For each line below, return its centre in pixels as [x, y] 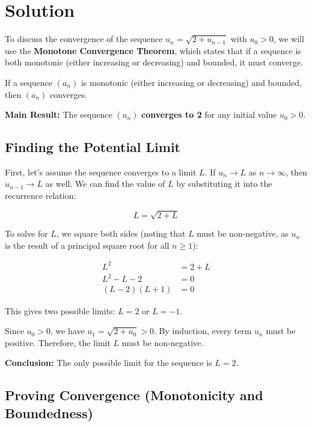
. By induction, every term [203, 331]
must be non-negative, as [243, 233]
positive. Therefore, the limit [58, 342]
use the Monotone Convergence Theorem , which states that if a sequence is [153, 50]
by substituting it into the [224, 184]
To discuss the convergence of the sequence [84, 39]
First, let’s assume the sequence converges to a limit [101, 172]
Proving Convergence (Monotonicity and [134, 395]
